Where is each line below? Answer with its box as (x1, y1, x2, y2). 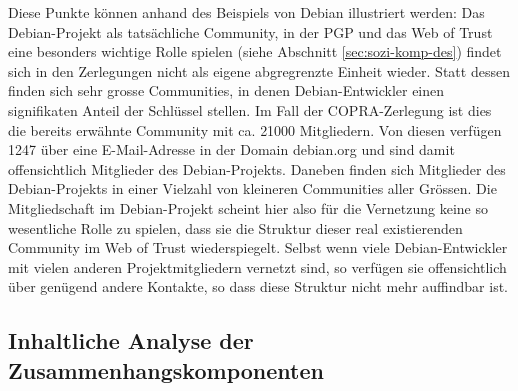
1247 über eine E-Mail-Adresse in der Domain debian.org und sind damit (8, 139, 455, 160)
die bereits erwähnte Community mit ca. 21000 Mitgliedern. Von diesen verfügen (8, 119, 502, 140)
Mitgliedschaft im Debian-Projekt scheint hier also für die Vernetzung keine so (8, 197, 488, 218)
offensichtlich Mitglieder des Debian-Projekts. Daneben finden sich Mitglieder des (8, 158, 506, 179)
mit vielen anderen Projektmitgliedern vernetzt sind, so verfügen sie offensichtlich (8, 256, 507, 277)
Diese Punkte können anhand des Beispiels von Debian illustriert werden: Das (8, 2, 485, 22)
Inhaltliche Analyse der (8, 325, 254, 356)
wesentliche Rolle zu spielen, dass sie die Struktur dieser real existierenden (8, 217, 463, 238)
